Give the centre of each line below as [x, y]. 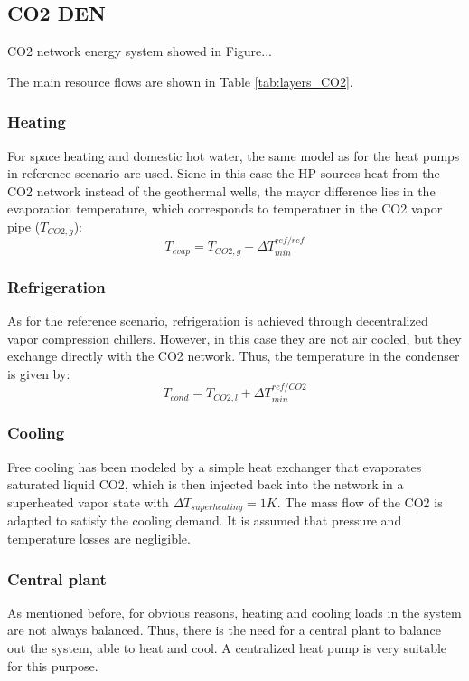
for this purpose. [53, 665]
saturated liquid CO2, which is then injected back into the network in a [206, 484]
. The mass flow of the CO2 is [360, 501]
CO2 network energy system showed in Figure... [140, 51]
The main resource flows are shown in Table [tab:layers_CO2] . [180, 81]
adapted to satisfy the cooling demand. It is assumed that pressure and [205, 520]
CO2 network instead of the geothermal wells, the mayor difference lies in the [221, 190]
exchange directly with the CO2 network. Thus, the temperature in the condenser [234, 356]
